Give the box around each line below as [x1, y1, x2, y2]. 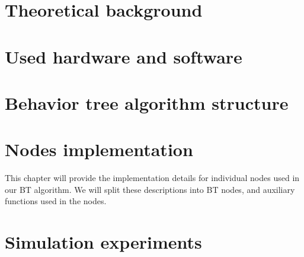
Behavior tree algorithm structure [5, 90, 289, 115]
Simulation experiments [5, 230, 202, 254]
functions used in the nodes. [5, 195, 107, 207]
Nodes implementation [5, 137, 193, 161]
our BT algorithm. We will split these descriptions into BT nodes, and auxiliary [5, 183, 295, 195]
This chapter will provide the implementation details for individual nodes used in [5, 172, 300, 184]
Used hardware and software [5, 44, 242, 68]
